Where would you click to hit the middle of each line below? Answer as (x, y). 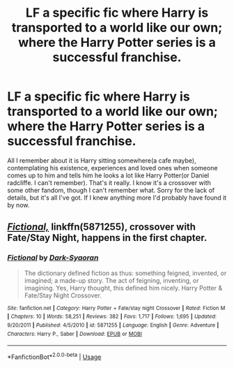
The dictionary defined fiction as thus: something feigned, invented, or (125, 273)
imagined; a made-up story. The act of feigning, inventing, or (111, 280)
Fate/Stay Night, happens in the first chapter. (107, 238)
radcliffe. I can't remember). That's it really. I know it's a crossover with (109, 182)
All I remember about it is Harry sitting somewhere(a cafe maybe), (102, 160)
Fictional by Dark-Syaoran (53, 258)
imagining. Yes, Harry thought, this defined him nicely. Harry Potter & (123, 288)
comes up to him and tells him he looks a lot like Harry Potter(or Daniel (108, 175)
